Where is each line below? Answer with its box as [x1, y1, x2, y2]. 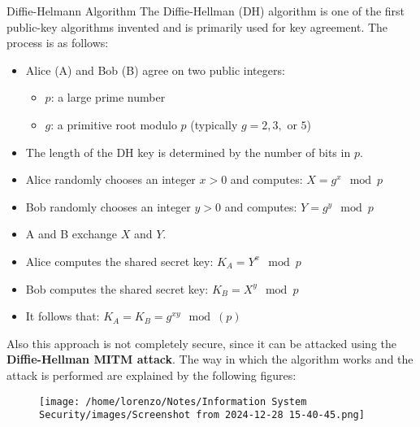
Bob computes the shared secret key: [25, 280, 209, 297]
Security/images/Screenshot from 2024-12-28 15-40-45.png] [39, 409, 365, 421]
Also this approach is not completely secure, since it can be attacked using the [6, 334, 396, 351]
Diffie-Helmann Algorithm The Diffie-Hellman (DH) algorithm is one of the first [6, 2, 405, 19]
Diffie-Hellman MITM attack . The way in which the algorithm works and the [6, 351, 414, 368]
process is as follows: [6, 34, 109, 51]
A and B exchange [25, 225, 117, 242]
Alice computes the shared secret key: [25, 252, 214, 269]
